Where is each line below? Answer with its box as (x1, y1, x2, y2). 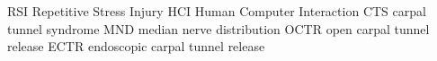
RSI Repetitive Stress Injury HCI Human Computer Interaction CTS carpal (7, 2, 426, 20)
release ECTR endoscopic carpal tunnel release (7, 37, 265, 56)
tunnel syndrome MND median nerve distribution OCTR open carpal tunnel (7, 19, 430, 38)
